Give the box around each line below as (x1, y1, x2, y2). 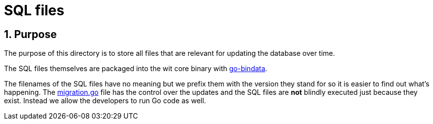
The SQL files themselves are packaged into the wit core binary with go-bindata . (4, 64, 268, 73)
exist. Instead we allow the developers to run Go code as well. (4, 96, 206, 105)
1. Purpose (4, 28, 57, 41)
